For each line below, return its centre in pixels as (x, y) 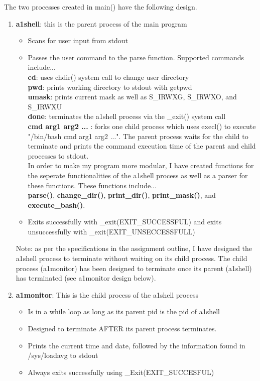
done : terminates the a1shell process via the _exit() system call (127, 116)
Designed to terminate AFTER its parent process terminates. (122, 329)
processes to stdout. (58, 155)
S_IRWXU (45, 106)
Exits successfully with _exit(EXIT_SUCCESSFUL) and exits (125, 222)
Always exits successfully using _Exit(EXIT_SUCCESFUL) (121, 372)
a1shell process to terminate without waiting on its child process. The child (132, 258)
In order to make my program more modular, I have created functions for (141, 165)
